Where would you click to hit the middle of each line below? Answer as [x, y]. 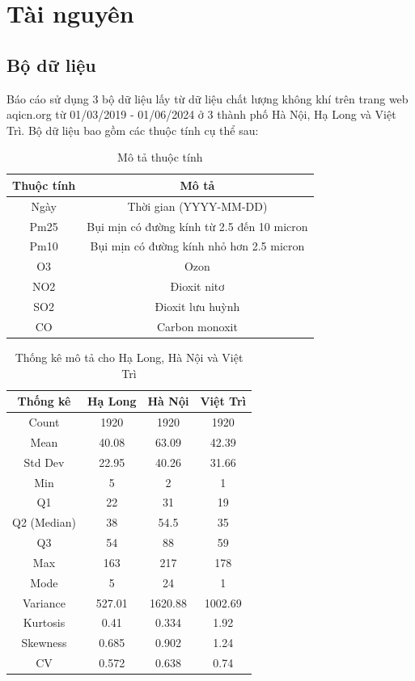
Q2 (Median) [44, 522]
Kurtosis [44, 622]
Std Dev [44, 462]
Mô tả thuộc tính [160, 157]
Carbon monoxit [197, 326]
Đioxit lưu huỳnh [197, 307]
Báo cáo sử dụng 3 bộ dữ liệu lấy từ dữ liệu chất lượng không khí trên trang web [207, 98]
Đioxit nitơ [197, 286]
